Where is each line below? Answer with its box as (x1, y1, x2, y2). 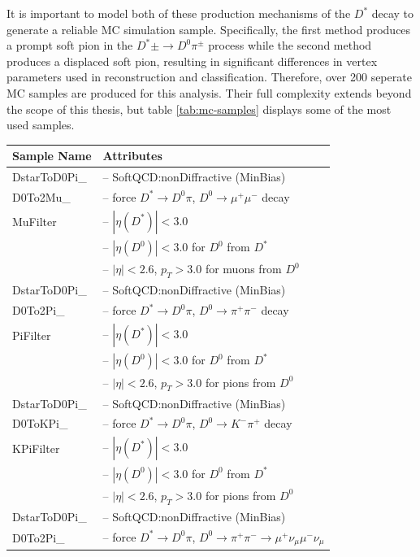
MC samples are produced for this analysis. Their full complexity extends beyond (6, 84, 412, 101)
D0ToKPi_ (12, 415, 68, 432)
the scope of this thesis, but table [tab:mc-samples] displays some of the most (6, 100, 392, 117)
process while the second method (208, 37, 372, 54)
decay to (371, 5, 414, 21)
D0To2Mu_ (12, 188, 71, 205)
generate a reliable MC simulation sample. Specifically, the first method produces (6, 20, 411, 37)
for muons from (205, 260, 282, 277)
